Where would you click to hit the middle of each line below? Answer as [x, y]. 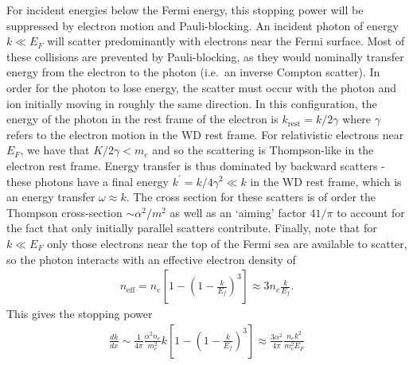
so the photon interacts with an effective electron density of [151, 259]
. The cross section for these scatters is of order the [251, 197]
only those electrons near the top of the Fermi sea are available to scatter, [227, 243]
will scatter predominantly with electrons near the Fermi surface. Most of [226, 41]
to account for [371, 212]
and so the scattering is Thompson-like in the [263, 150]
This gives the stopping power [80, 314]
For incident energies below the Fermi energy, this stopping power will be [185, 10]
